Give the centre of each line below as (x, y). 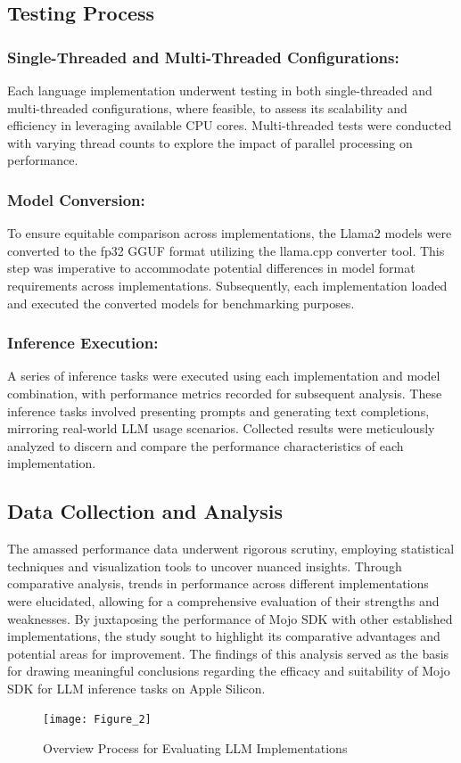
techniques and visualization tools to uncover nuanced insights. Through (205, 566)
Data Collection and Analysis (145, 511)
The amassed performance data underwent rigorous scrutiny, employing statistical (231, 549)
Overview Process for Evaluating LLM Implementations (195, 748)
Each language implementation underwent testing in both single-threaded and (220, 90)
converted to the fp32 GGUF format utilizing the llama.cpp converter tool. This (226, 250)
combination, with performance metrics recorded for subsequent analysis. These (225, 393)
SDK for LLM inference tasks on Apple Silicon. (136, 688)
